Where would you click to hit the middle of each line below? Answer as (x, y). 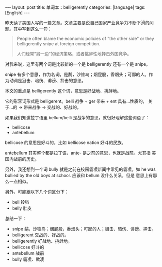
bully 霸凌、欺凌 (28, 259)
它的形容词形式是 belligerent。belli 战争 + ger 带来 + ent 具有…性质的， (76, 101)
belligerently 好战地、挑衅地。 (42, 241)
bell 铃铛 (21, 202)
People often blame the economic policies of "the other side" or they (85, 38)
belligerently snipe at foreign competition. (58, 44)
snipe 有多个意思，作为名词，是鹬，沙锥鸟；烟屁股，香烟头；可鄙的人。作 (79, 74)
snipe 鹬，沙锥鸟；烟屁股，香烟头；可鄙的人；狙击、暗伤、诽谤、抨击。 (84, 229)
